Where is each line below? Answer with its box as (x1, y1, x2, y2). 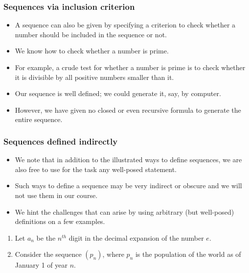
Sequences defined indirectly (3, 135, 118, 147)
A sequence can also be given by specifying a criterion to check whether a (15, 20, 236, 30)
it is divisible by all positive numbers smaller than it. (15, 72, 174, 82)
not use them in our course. (15, 190, 98, 200)
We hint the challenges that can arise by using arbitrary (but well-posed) (15, 206, 234, 217)
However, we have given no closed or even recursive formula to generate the (15, 104, 241, 115)
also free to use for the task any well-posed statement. (15, 164, 177, 174)
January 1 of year (15, 260, 68, 270)
